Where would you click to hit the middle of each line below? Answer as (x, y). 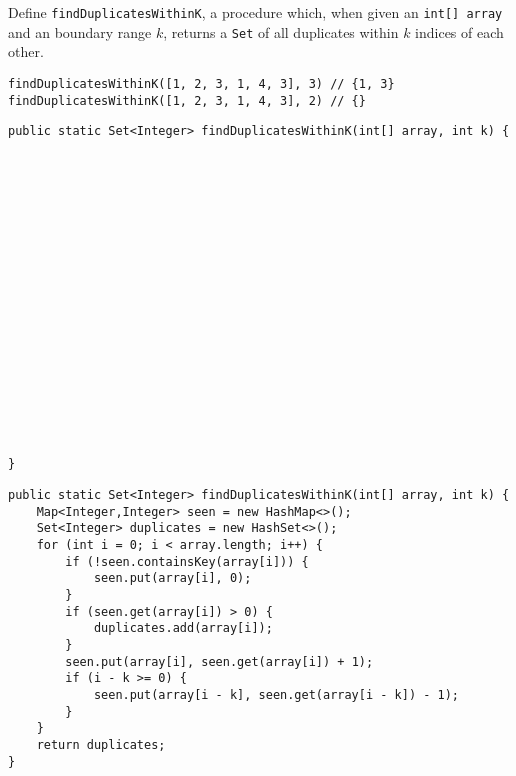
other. (26, 51)
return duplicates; (101, 744)
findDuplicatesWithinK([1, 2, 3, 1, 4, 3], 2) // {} (187, 100)
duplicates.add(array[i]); (183, 628)
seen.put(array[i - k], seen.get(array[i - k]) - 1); (276, 694)
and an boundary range (80, 31)
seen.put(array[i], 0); (172, 578)
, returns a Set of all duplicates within (281, 31)
